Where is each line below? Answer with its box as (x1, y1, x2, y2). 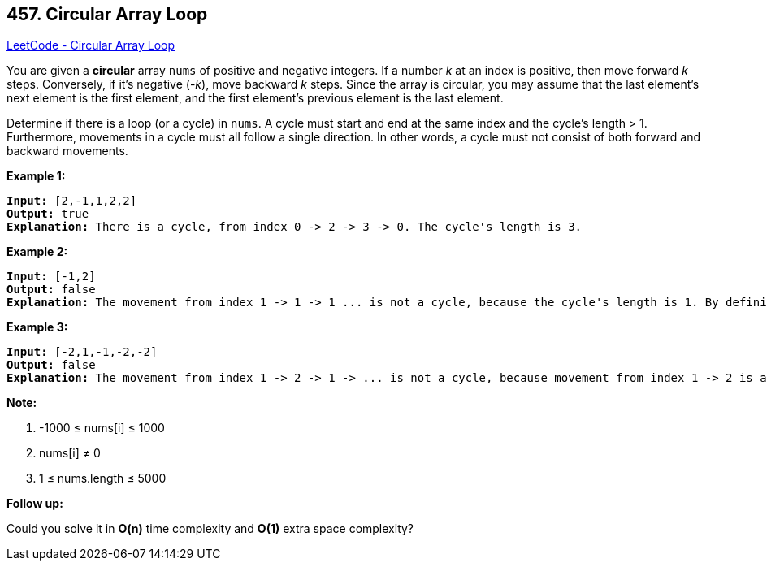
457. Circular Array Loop (6, 4, 208, 24)
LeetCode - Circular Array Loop (6, 38, 175, 53)
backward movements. (6, 144, 128, 158)
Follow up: (6, 496, 63, 511)
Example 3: (6, 320, 68, 335)
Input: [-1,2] (6, 270, 96, 283)
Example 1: (6, 169, 66, 184)
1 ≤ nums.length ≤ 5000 (39, 471, 167, 486)
